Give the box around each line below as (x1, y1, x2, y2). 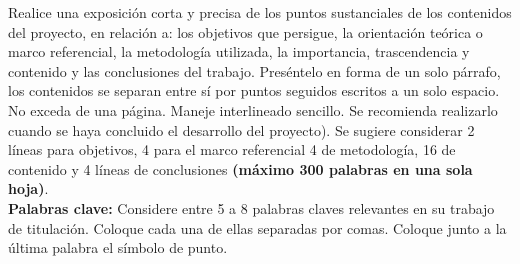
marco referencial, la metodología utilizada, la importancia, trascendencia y (8, 41, 470, 62)
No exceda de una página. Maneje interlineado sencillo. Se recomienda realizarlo (8, 99, 498, 120)
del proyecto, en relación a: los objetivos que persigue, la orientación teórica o (8, 21, 483, 42)
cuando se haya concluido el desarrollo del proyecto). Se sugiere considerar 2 (8, 119, 475, 140)
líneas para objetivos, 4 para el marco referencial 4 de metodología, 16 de (8, 139, 456, 160)
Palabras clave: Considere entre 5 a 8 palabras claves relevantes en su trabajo (8, 197, 495, 218)
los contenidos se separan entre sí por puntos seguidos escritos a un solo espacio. (8, 80, 500, 101)
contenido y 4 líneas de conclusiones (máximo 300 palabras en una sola (8, 158, 473, 179)
